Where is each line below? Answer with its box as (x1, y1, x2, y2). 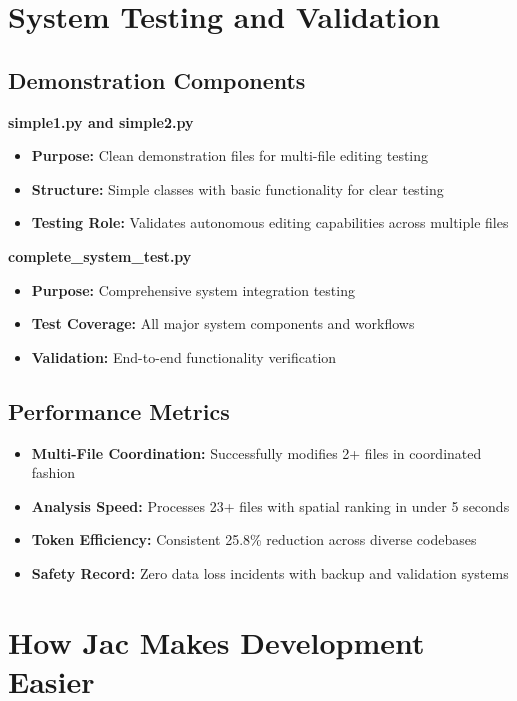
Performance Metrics (8, 395, 230, 426)
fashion (31, 462, 76, 483)
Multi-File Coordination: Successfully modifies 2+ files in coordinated (31, 442, 482, 463)
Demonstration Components (8, 64, 306, 95)
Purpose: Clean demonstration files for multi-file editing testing (31, 145, 429, 166)
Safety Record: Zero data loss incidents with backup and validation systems (31, 562, 509, 583)
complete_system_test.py (8, 245, 192, 266)
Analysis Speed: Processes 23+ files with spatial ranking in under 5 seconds (31, 495, 510, 516)
